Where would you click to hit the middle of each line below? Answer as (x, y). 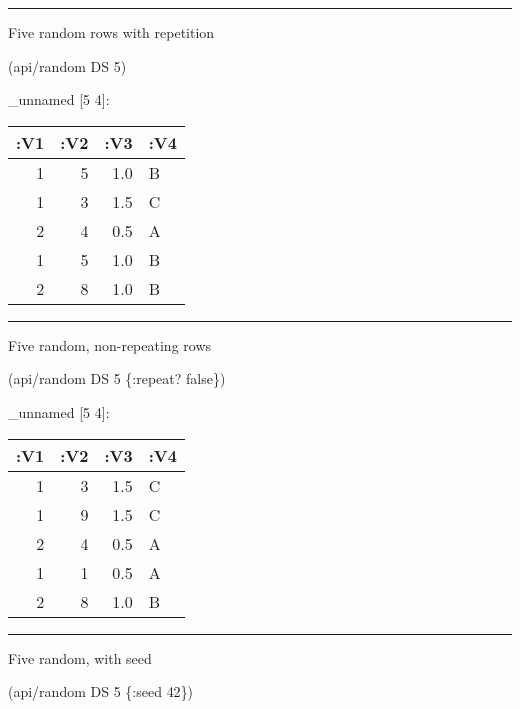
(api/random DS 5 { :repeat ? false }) (117, 378)
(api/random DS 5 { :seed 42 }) (101, 691)
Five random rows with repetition (111, 32)
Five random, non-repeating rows (110, 344)
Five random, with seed (80, 657)
